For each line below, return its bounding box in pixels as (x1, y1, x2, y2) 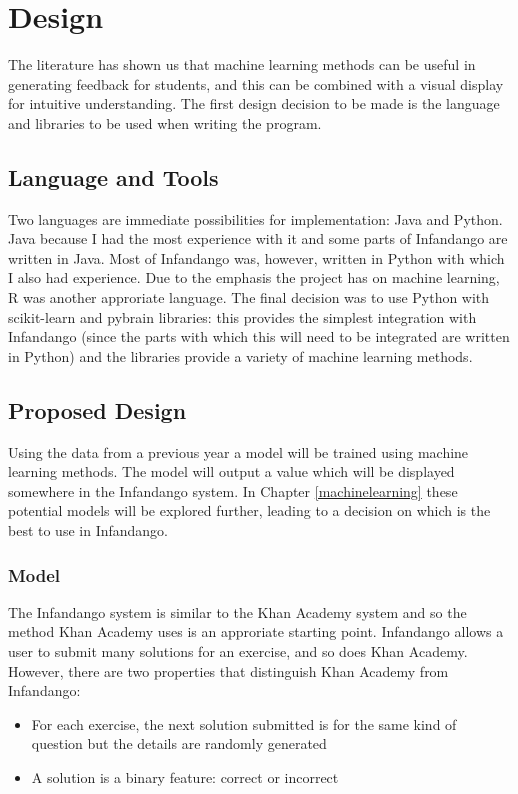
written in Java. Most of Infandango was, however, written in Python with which (8, 247, 505, 268)
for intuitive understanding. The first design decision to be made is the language (8, 93, 500, 114)
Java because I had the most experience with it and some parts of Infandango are (8, 228, 508, 249)
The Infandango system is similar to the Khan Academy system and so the (8, 601, 467, 622)
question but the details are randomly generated (31, 733, 327, 754)
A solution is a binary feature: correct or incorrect (31, 767, 339, 787)
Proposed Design (8, 394, 187, 425)
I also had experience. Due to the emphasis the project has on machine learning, (8, 267, 500, 288)
